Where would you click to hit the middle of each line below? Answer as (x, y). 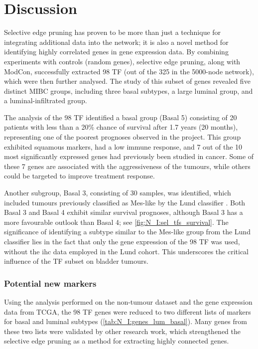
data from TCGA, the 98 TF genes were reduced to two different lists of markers (128, 311)
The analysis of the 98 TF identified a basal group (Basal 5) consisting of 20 (121, 117)
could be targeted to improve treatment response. (79, 176)
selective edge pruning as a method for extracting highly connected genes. (117, 341)
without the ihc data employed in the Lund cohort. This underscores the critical (126, 251)
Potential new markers (50, 283)
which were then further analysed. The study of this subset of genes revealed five (127, 81)
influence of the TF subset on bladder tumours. (76, 261)
